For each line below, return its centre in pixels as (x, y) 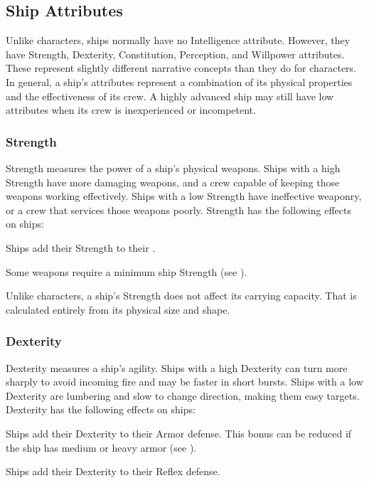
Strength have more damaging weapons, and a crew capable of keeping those (173, 182)
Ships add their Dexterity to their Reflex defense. (113, 471)
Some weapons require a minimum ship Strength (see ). (127, 271)
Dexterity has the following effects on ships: (101, 409)
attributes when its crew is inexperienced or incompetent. (131, 110)
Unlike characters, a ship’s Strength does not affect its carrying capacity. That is (181, 296)
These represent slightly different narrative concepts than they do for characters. (181, 68)
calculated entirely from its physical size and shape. (118, 309)
